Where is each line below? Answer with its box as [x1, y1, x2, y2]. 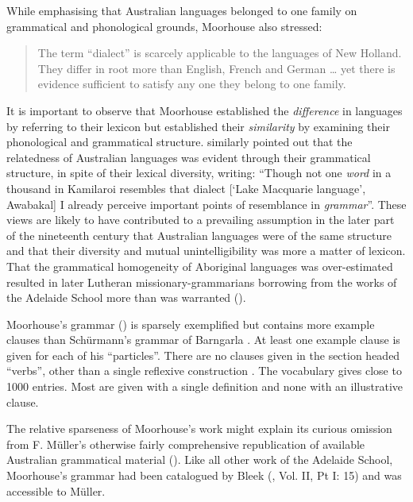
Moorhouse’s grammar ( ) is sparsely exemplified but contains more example [6, 315, 375, 332]
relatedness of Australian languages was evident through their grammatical [6, 149, 371, 165]
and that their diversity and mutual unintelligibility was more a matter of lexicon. [6, 242, 406, 259]
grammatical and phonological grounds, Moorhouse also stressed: [6, 17, 322, 34]
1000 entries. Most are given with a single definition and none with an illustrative [6, 378, 403, 395]
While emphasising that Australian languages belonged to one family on [6, 2, 357, 18]
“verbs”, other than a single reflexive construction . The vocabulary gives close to [6, 362, 402, 379]
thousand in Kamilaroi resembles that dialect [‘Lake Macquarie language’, [6, 180, 366, 196]
